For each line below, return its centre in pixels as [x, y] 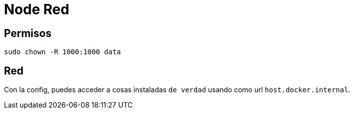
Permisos [28, 33]
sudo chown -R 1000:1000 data [63, 52]
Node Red [37, 9]
